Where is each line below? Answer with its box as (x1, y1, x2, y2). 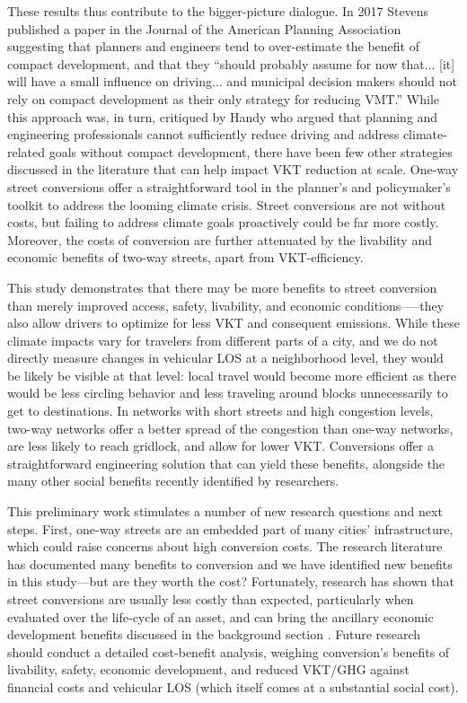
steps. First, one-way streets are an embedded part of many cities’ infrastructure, (7, 519, 454, 538)
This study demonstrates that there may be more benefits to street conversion (7, 277, 437, 296)
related (7, 142, 46, 161)
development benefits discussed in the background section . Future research (7, 625, 421, 644)
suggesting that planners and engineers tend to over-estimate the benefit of (7, 37, 419, 56)
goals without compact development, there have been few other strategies (48, 142, 453, 161)
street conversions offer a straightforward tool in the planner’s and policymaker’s (7, 177, 451, 196)
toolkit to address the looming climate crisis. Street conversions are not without (7, 195, 446, 214)
